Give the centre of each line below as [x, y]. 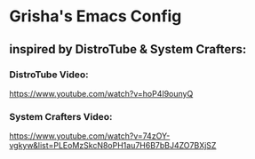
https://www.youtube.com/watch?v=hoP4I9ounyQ [101, 93]
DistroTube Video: [49, 75]
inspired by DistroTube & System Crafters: [128, 49]
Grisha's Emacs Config [96, 16]
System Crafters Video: [61, 116]
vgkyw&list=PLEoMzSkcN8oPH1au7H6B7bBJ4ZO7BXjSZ [113, 146]
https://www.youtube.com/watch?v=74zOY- [90, 136]
